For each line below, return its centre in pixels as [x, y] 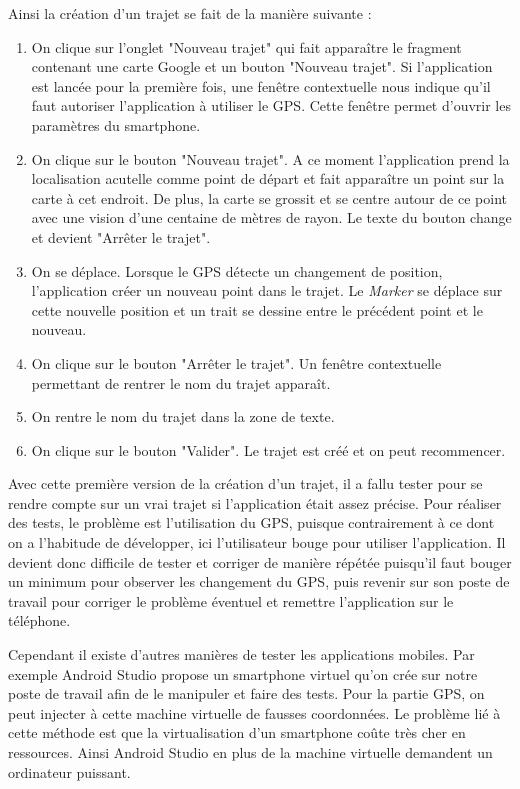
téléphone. [39, 620]
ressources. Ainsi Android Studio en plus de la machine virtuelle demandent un [250, 752]
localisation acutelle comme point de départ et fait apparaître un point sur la [268, 178]
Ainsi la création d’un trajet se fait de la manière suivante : [190, 13]
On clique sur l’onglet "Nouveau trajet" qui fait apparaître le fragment [246, 46]
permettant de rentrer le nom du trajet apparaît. [181, 382]
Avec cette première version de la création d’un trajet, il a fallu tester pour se [245, 483]
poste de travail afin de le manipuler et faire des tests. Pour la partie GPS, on [246, 693]
